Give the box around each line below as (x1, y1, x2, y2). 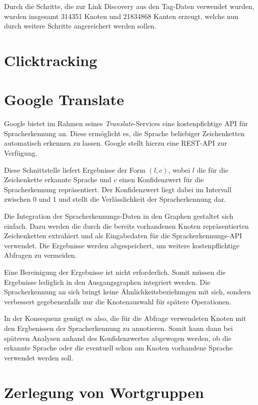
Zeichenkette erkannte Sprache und (4, 174, 111, 185)
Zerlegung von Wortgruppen (4, 381, 204, 402)
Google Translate (4, 89, 124, 110)
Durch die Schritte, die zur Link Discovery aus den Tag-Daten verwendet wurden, (4, 1, 254, 11)
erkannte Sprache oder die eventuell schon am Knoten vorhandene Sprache (4, 342, 233, 353)
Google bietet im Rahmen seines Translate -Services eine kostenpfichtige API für (4, 118, 248, 129)
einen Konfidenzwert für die (119, 174, 204, 185)
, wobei (168, 164, 190, 175)
